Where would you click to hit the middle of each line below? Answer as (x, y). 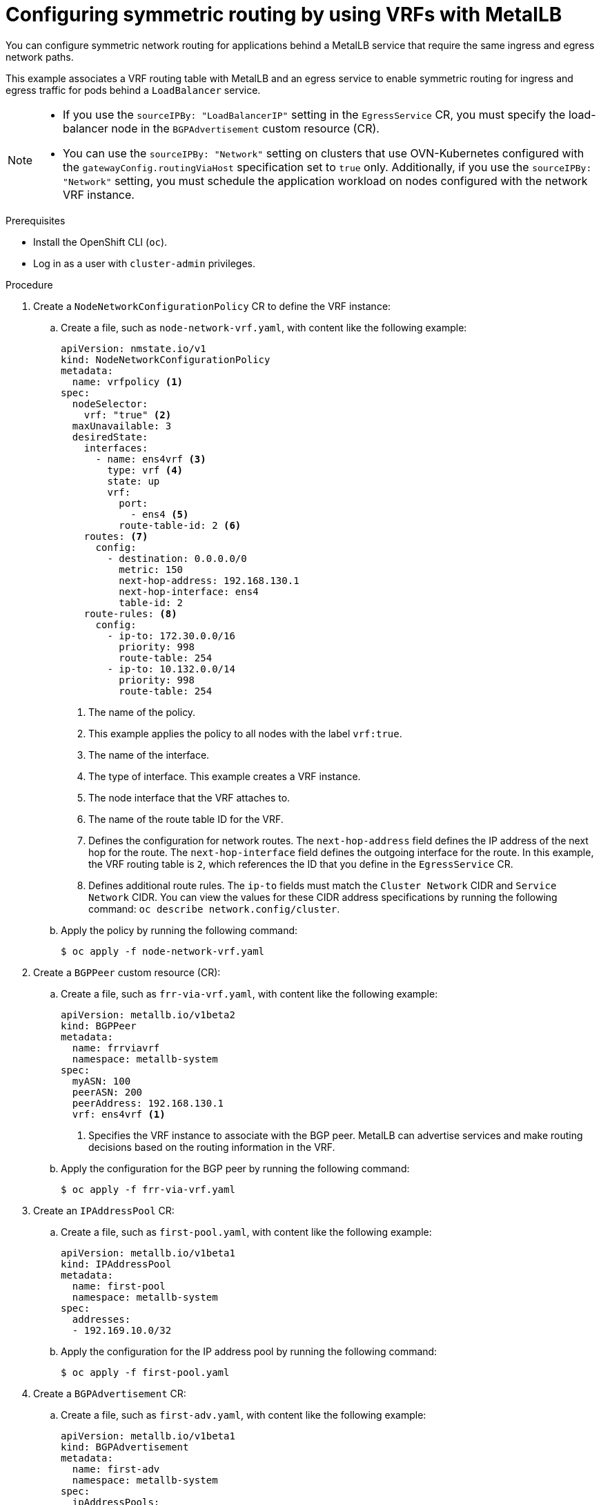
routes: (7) (116, 536)
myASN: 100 (101, 1081)
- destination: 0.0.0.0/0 (177, 558)
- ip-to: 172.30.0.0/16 (171, 635)
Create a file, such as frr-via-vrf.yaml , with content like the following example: (249, 993)
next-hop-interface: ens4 (189, 591)
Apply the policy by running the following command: (179, 930)
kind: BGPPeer (99, 1026)
